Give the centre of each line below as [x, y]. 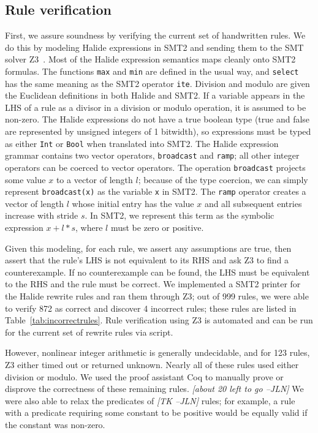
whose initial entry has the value [133, 203]
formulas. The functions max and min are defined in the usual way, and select [152, 71]
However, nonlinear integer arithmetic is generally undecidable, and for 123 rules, [157, 352]
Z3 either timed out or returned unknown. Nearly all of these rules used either [152, 365]
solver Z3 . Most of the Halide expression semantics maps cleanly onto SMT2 [150, 59]
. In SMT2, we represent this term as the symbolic [180, 215]
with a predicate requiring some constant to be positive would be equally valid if [156, 412]
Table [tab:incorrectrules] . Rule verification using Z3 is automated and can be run [159, 320]
